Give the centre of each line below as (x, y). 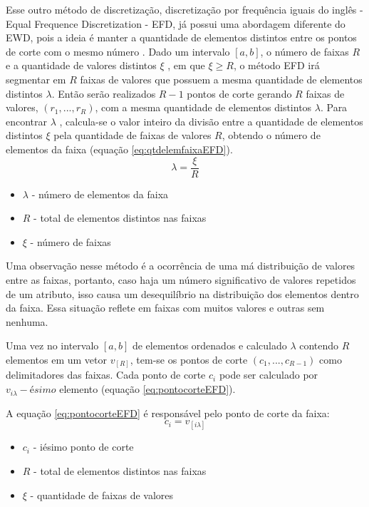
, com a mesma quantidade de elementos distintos (203, 107)
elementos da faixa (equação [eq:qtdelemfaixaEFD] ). (119, 149)
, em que (186, 65)
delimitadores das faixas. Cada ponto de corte (106, 375)
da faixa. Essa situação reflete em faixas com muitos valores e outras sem (165, 308)
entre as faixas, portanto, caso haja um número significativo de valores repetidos (181, 279)
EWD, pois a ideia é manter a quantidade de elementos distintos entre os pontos (181, 37)
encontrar (27, 121)
